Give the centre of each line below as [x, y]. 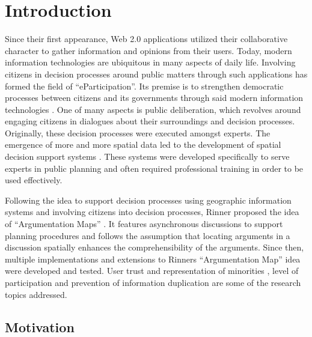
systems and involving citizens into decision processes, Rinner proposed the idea [152, 212]
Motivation [40, 326]
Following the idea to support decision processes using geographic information [148, 200]
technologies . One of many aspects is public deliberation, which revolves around [153, 109]
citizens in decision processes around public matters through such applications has [156, 74]
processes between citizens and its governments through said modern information [154, 98]
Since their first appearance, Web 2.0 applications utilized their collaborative [146, 39]
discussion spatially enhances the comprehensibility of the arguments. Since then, [154, 247]
